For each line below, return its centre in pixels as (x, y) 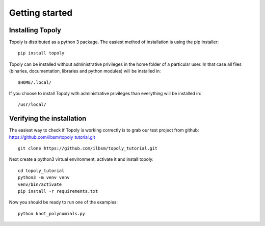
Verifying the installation (48, 118)
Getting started (41, 13)
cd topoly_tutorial (41, 171)
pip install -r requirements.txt (58, 191)
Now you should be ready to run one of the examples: (63, 202)
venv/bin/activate (40, 184)
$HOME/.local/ (35, 82)
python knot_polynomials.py (52, 213)
